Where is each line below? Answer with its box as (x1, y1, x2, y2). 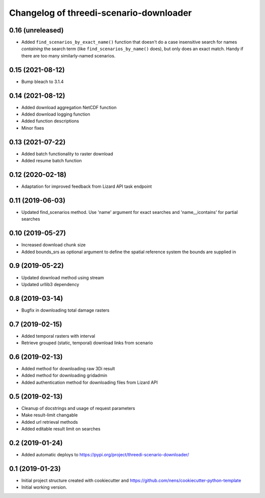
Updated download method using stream (21, 274, 104, 280)
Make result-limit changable (21, 412, 78, 418)
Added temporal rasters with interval (21, 333, 95, 339)
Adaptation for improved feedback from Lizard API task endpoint (21, 183, 152, 189)
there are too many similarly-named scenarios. (21, 53, 116, 59)
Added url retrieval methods (21, 419, 78, 425)
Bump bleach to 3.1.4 (21, 79, 64, 85)
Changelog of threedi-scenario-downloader (9, 7, 192, 18)
